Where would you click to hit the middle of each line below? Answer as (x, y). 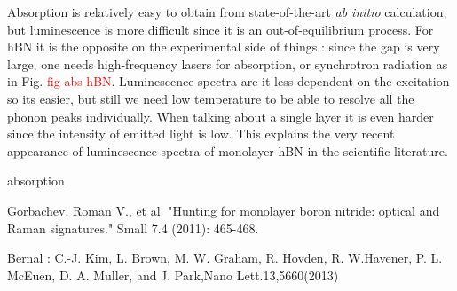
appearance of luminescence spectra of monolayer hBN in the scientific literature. (228, 150)
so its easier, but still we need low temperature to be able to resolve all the (211, 98)
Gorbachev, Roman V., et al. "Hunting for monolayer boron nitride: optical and (224, 210)
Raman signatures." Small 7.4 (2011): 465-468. (133, 228)
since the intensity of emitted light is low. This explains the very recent (201, 134)
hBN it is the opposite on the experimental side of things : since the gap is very (224, 47)
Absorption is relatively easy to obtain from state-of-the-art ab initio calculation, (227, 12)
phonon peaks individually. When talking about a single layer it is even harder (221, 116)
